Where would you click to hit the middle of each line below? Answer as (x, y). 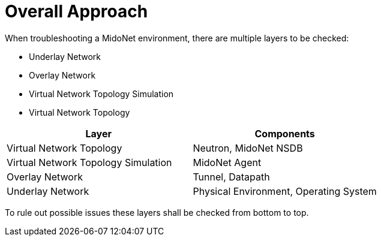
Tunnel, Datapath (231, 177)
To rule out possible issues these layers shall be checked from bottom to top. (157, 212)
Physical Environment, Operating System (285, 191)
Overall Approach (76, 11)
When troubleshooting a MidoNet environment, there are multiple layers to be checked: (177, 38)
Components (285, 133)
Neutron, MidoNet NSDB (248, 148)
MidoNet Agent (227, 162)
